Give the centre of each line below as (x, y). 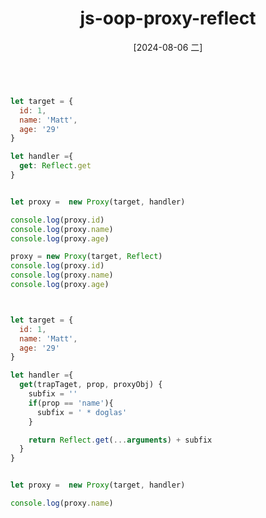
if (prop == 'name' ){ (71, 403)
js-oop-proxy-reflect (168, 18)
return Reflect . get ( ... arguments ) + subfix (120, 440)
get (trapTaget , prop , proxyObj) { (91, 385)
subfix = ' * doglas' (82, 412)
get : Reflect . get (55, 166)
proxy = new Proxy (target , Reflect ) (86, 257)
